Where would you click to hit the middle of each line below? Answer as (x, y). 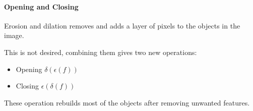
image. (14, 35)
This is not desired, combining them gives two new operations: (101, 52)
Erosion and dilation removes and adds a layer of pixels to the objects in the (122, 25)
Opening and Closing (41, 6)
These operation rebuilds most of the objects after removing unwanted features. (127, 102)
